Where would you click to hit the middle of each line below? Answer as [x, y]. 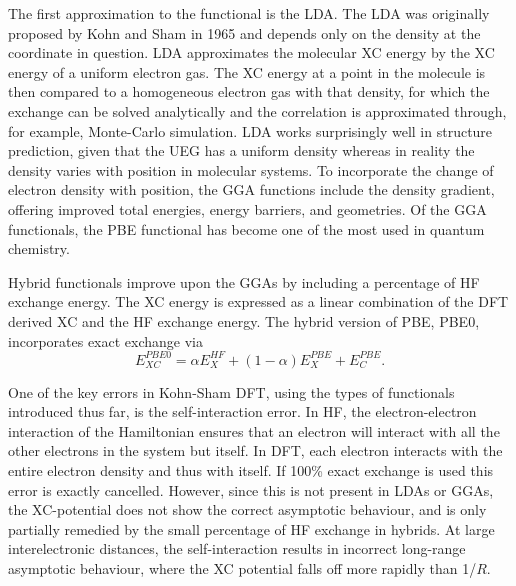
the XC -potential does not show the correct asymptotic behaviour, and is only [247, 509]
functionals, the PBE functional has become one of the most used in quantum [246, 228]
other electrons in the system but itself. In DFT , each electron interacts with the [255, 450]
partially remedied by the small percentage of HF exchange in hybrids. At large [251, 528]
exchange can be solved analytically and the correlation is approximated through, [257, 110]
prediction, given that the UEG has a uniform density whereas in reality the [241, 150]
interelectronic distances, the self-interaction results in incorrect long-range [237, 548]
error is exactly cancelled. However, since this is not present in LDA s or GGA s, [251, 489]
